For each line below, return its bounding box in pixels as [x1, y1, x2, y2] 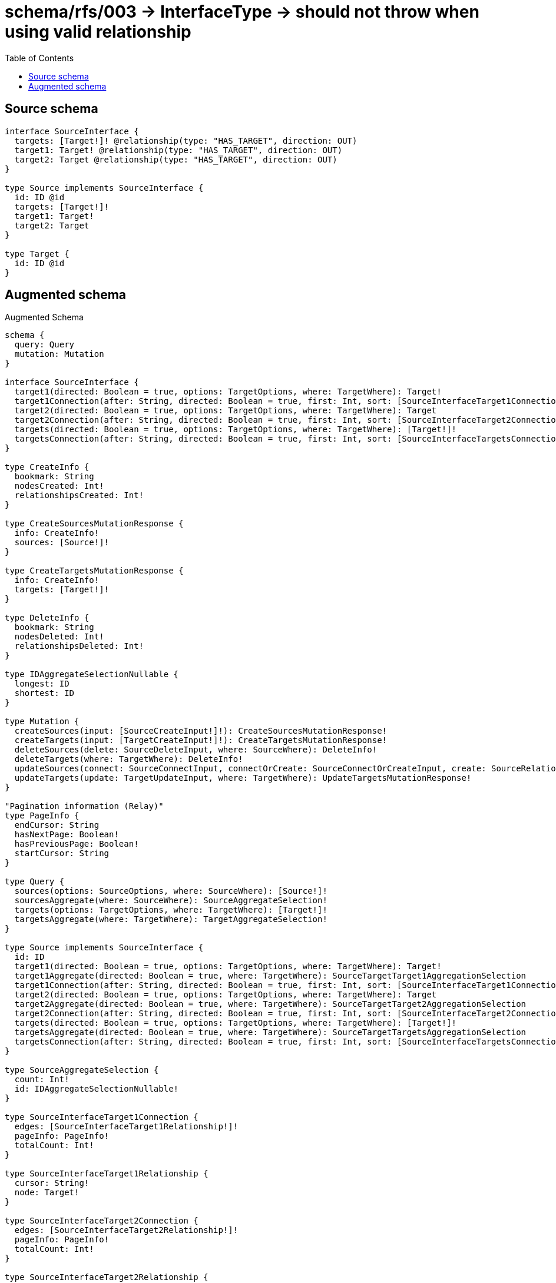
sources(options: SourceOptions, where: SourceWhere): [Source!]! [14, 886, 327, 896]
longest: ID [14, 679, 69, 689]
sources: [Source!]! [14, 538, 110, 548]
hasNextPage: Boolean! [14, 830, 119, 840]
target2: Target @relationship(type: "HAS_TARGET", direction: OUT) [14, 154, 337, 164]
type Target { [5, 248, 69, 258]
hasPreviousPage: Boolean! [14, 839, 139, 849]
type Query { [5, 877, 65, 887]
